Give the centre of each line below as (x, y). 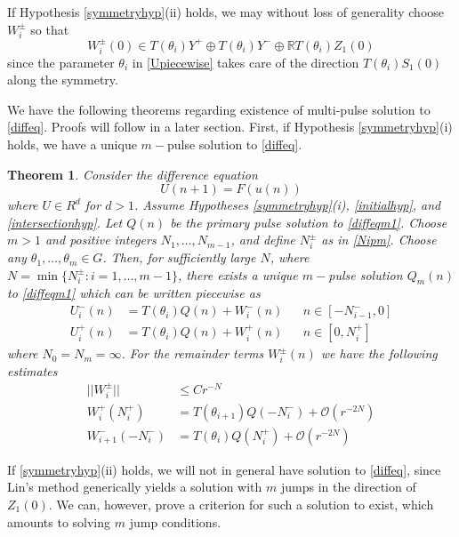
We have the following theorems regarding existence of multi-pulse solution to (219, 109)
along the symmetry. (63, 80)
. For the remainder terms (193, 353)
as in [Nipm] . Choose (379, 240)
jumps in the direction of (348, 487)
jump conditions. (175, 521)
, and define (263, 240)
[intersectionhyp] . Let (65, 222)
